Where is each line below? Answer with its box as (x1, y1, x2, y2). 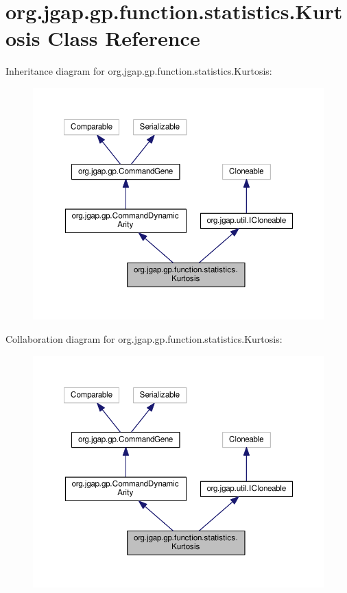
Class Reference (47, 24, 200, 52)
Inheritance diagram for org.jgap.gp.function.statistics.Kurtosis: (5, 64, 272, 78)
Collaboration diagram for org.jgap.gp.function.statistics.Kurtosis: (5, 331, 283, 346)
